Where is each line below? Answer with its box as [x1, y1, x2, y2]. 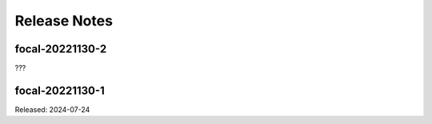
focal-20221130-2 [14, 42, 107, 56]
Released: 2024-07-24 [14, 104, 90, 114]
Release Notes [14, 12, 114, 29]
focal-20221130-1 [14, 83, 106, 97]
